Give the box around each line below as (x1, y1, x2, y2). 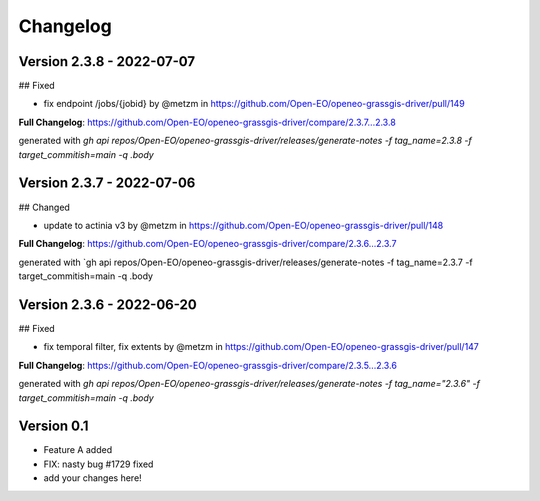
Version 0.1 (18, 418, 89, 435)
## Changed (18, 201, 70, 213)
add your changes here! (43, 472, 142, 484)
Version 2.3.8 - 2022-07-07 (18, 53, 195, 70)
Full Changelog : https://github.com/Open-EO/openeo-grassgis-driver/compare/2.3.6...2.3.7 (18, 238, 397, 250)
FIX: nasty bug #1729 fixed (43, 458, 154, 470)
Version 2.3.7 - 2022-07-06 (18, 175, 196, 192)
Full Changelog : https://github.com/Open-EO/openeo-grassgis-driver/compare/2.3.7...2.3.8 (18, 116, 397, 128)
